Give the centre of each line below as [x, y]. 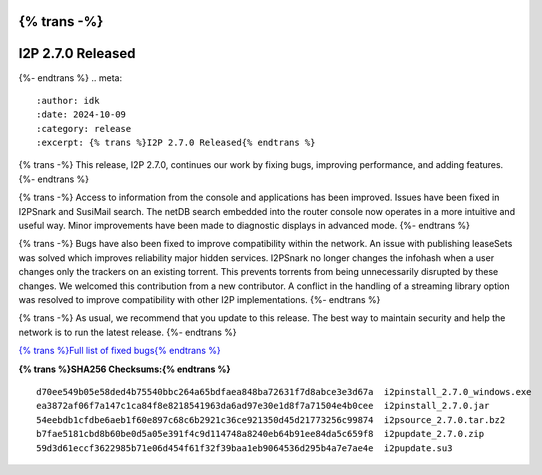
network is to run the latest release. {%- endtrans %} [127, 332]
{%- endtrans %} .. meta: [70, 77]
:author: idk [68, 100]
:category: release [84, 128]
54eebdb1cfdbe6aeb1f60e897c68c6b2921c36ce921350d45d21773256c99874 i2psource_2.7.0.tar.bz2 [271, 419]
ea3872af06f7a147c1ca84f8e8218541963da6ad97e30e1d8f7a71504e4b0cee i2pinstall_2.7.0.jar [263, 406]
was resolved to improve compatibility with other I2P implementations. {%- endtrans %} [199, 299]
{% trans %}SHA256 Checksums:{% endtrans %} [124, 369]
